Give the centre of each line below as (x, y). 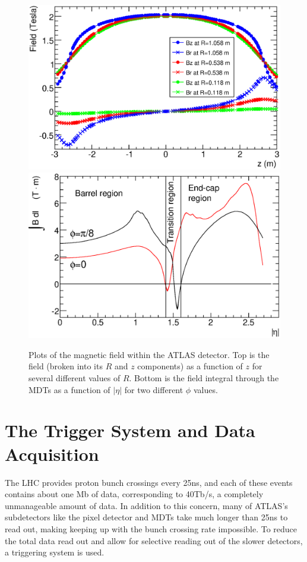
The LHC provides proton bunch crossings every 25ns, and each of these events (149, 482)
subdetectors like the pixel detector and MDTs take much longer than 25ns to (146, 517)
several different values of (75, 378)
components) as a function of (190, 366)
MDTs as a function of (69, 389)
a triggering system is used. (55, 552)
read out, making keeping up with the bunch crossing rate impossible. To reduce (151, 528)
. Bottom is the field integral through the (204, 378)
